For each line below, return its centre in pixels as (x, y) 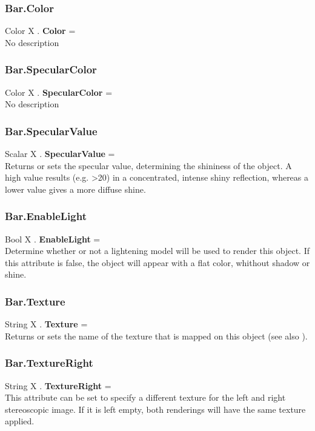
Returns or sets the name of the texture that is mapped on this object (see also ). (156, 336)
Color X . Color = (40, 31)
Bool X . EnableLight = (53, 239)
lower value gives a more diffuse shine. (75, 189)
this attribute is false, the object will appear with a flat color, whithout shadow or (157, 262)
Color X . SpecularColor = (59, 92)
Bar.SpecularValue (51, 131)
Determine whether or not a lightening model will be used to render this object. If (157, 251)
